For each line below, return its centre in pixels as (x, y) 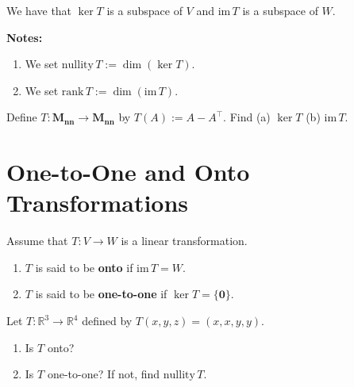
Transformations (98, 203)
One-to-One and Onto (128, 172)
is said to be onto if (84, 267)
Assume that (37, 241)
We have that (39, 10)
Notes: (25, 37)
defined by (107, 321)
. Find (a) (247, 117)
